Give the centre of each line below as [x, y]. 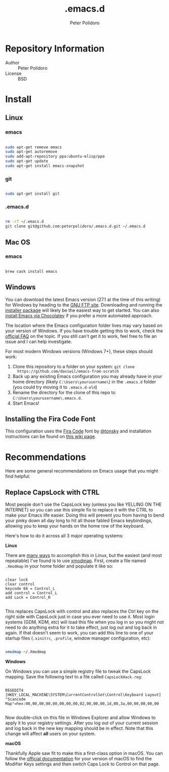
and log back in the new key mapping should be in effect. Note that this [79, 728]
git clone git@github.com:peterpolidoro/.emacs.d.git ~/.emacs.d [75, 226]
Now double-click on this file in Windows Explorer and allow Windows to [80, 717]
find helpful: [18, 477]
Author [12, 62]
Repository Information [55, 48]
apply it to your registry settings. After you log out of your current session [82, 723]
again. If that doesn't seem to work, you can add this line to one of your [79, 633]
